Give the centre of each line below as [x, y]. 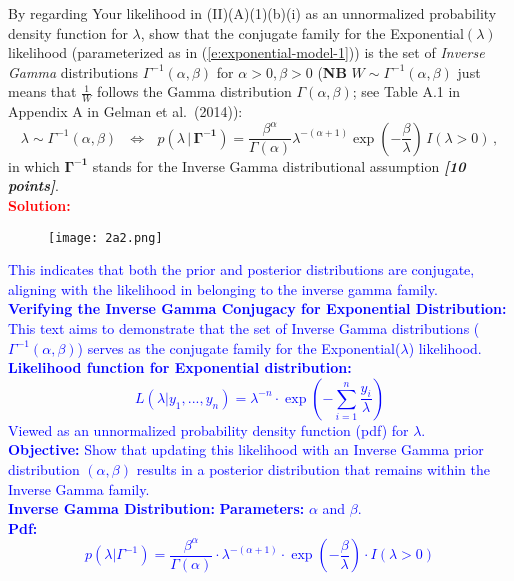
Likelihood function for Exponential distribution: [180, 367]
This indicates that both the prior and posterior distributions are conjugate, [241, 269]
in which [34, 165]
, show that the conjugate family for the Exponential [302, 32]
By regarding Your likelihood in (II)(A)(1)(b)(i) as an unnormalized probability [252, 13]
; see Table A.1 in [406, 91]
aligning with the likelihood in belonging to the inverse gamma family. [223, 288]
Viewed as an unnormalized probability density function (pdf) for [208, 429]
